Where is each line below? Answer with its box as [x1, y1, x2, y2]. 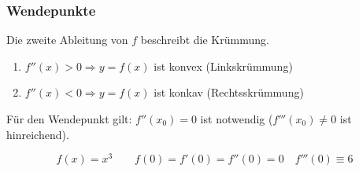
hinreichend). [6, 126, 69, 142]
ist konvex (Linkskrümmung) [154, 57, 293, 74]
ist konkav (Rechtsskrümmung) [154, 84, 304, 101]
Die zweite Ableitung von [6, 31, 128, 48]
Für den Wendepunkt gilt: [6, 111, 132, 126]
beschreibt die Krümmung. [140, 31, 269, 48]
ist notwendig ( [200, 111, 273, 126]
